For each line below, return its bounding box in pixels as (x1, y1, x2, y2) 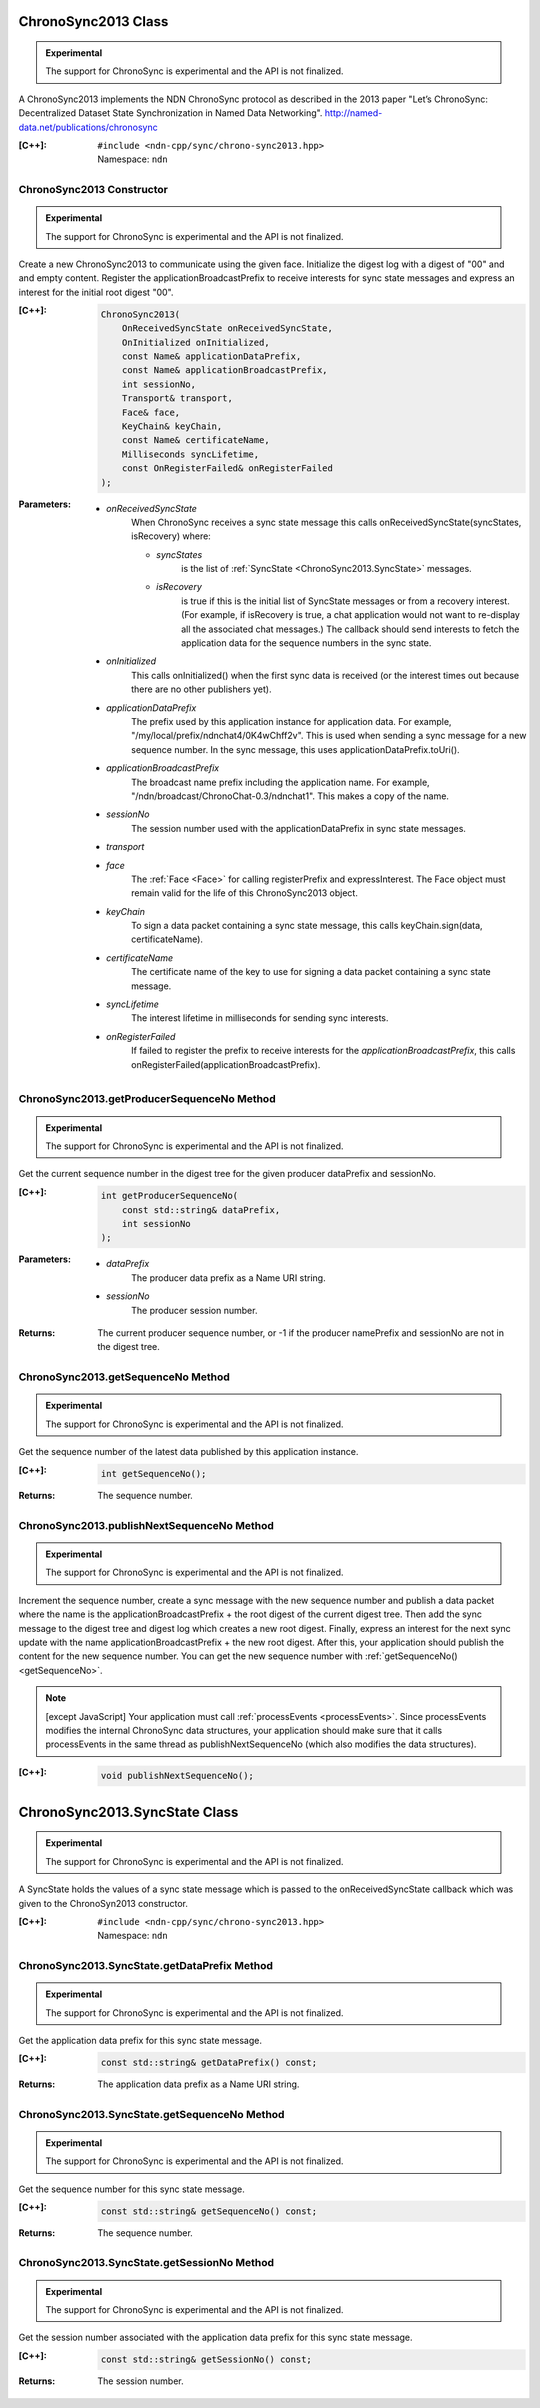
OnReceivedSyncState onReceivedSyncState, (121, 323, 334, 334)
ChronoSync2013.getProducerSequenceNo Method (18, 1092, 276, 1106)
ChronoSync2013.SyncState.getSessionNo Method (18, 2256, 275, 2270)
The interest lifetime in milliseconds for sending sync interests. (131, 1012, 389, 1024)
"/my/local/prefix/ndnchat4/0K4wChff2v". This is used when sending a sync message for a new (131, 730, 527, 742)
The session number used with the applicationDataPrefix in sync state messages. (131, 822, 467, 834)
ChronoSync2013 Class (18, 13, 169, 30)
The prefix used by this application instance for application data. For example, (131, 716, 452, 727)
